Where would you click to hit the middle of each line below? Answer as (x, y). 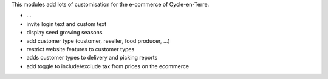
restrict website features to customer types (80, 49)
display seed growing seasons (64, 33)
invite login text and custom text (67, 24)
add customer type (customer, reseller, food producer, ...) (98, 41)
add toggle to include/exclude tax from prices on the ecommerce (108, 66)
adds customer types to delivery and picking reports (92, 58)
